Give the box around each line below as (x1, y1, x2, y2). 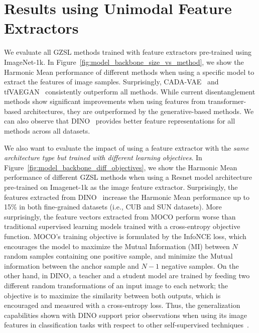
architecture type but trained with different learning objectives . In (4, 152, 202, 163)
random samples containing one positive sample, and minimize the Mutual (4, 251, 233, 261)
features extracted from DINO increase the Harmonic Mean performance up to (4, 191, 250, 202)
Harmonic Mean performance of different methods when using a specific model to (4, 66, 254, 77)
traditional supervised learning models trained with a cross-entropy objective (4, 221, 240, 232)
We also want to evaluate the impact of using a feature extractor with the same (4, 142, 249, 153)
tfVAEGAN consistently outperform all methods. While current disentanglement (4, 86, 255, 96)
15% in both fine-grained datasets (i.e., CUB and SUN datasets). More (4, 201, 222, 212)
